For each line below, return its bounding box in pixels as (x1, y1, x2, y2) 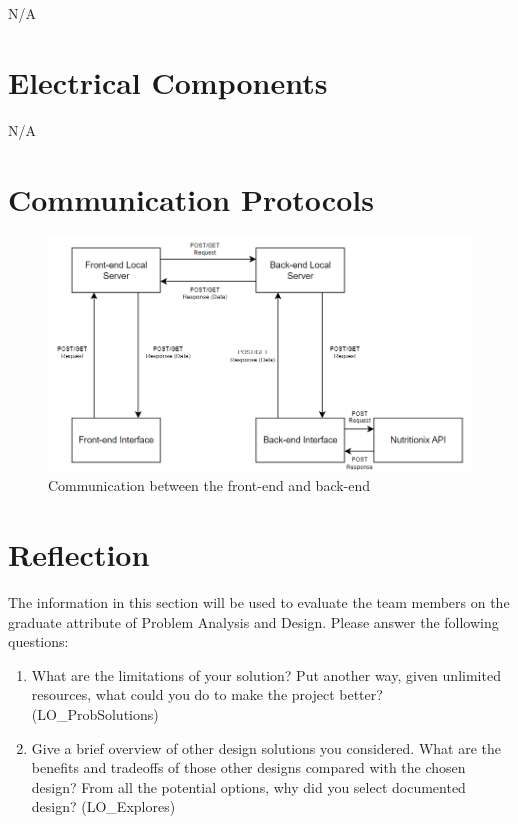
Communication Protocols (8, 178, 374, 219)
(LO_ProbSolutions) (31, 704, 159, 725)
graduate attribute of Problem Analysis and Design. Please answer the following (8, 611, 499, 632)
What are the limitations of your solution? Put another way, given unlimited (31, 664, 501, 685)
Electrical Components (8, 61, 328, 102)
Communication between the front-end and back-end (48, 475, 371, 496)
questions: (8, 631, 69, 652)
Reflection (8, 534, 150, 575)
